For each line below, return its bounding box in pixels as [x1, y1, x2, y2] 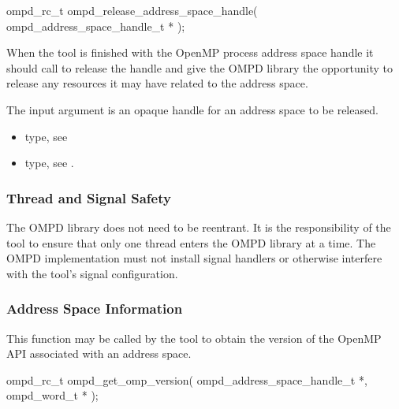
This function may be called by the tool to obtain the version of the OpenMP [6, 329, 382, 346]
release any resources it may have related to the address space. [6, 75, 308, 91]
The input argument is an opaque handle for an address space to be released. [6, 101, 378, 117]
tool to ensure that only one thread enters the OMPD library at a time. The [6, 234, 376, 251]
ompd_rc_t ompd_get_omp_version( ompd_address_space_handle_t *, [6, 371, 367, 388]
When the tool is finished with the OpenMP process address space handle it [6, 44, 374, 61]
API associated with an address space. [6, 345, 192, 362]
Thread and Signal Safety [6, 188, 171, 207]
